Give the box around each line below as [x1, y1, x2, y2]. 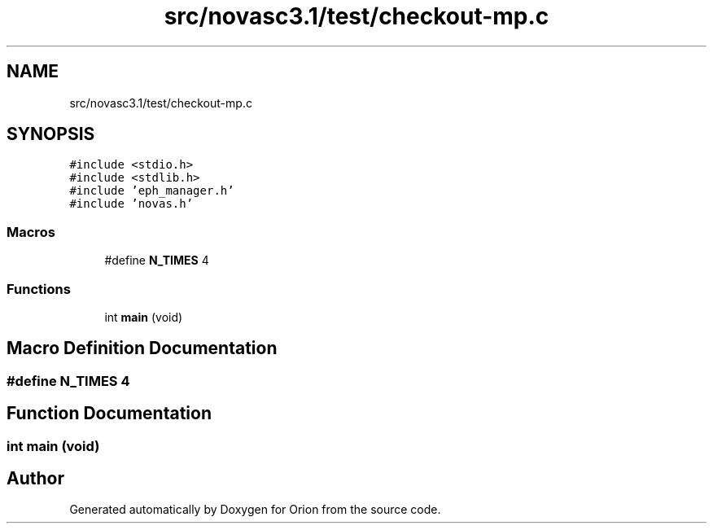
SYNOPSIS [7, 124, 95, 145]
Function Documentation [7, 403, 212, 424]
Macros [7, 223, 55, 240]
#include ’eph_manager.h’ [69, 184, 234, 198]
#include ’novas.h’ [69, 197, 194, 211]
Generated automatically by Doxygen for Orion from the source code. [69, 502, 441, 517]
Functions [7, 280, 71, 297]
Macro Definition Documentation [7, 338, 278, 359]
